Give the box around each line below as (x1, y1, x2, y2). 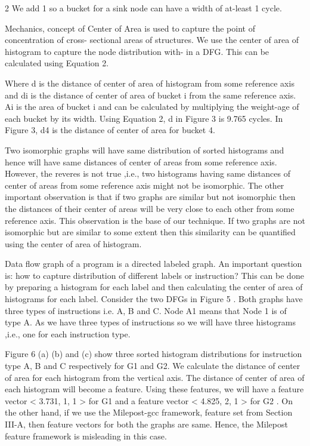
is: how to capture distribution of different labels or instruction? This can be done (5, 269, 304, 281)
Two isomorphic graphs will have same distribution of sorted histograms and (5, 143, 284, 156)
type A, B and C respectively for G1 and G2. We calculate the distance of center (5, 359, 300, 372)
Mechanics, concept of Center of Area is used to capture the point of (5, 21, 255, 34)
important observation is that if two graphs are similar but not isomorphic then (5, 190, 296, 203)
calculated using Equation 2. (5, 57, 109, 69)
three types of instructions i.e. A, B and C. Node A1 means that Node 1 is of (5, 304, 287, 316)
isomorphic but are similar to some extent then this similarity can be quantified (5, 226, 296, 238)
